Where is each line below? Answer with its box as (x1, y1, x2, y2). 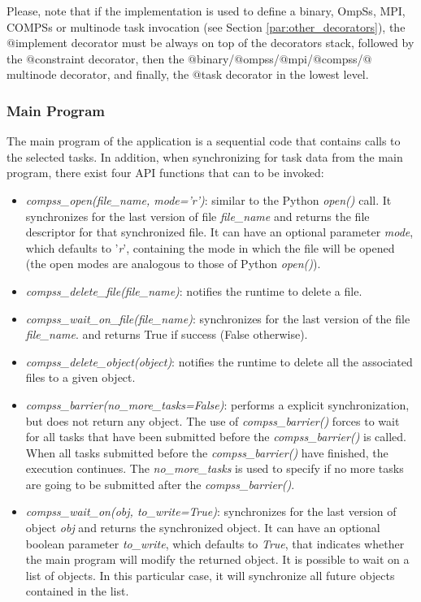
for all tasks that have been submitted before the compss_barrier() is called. (25, 428, 406, 445)
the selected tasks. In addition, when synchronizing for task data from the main (7, 148, 403, 165)
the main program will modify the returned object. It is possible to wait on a (25, 551, 410, 568)
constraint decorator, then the (35, 50, 184, 67)
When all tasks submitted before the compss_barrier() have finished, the (25, 444, 388, 461)
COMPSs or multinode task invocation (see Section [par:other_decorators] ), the (7, 18, 406, 35)
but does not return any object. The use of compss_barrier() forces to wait (25, 412, 400, 429)
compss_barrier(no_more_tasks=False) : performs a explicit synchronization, (25, 396, 410, 413)
